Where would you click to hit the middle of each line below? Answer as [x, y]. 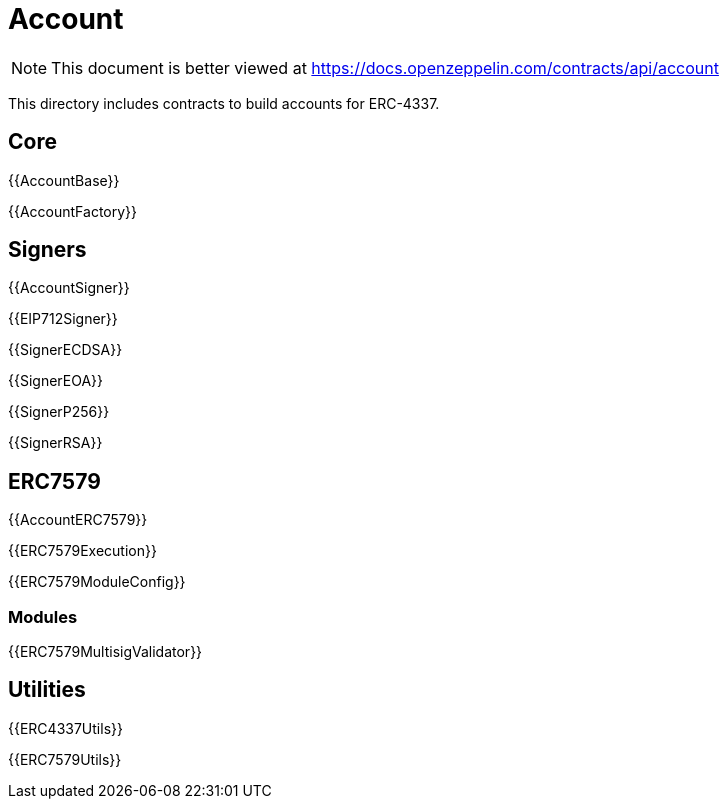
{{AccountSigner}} [69, 288]
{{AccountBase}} [64, 180]
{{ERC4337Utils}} [65, 728]
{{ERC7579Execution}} [82, 551]
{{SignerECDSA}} [65, 350]
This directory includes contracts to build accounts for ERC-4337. [224, 103]
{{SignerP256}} [59, 412]
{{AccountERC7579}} [78, 520]
